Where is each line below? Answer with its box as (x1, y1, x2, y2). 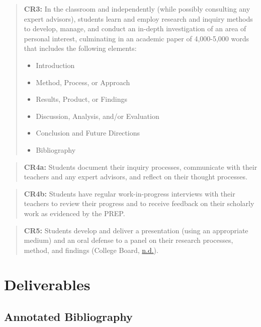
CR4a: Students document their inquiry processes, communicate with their (24, 161, 257, 172)
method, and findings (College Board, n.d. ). (24, 244, 158, 255)
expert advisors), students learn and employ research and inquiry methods (24, 13, 253, 24)
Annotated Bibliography (4, 309, 133, 324)
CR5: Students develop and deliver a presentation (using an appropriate (24, 225, 248, 235)
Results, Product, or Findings (36, 94, 127, 104)
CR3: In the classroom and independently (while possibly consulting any (24, 4, 250, 14)
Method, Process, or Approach (36, 77, 130, 87)
